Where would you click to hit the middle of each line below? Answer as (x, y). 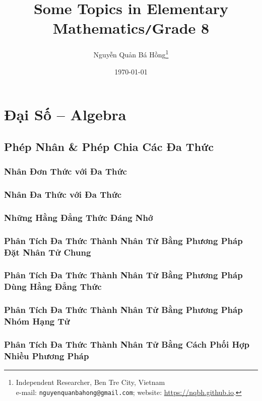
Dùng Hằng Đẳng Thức (53, 287)
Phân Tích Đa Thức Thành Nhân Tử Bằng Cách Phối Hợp (127, 344)
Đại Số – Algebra (65, 114)
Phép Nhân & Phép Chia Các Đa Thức (109, 146)
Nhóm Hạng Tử (37, 321)
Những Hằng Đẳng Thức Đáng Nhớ (79, 217)
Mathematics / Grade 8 (131, 28)
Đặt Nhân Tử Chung (48, 252)
